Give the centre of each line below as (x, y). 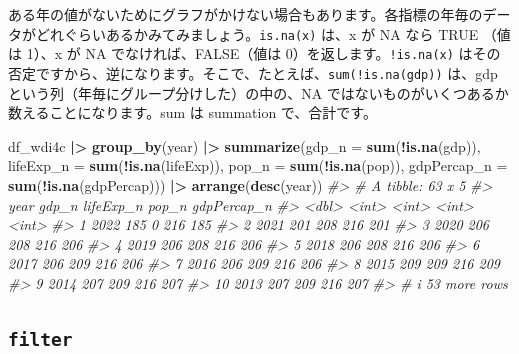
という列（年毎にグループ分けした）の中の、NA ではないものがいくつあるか (258, 92)
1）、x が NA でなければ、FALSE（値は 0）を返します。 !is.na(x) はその (263, 53)
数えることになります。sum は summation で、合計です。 (192, 112)
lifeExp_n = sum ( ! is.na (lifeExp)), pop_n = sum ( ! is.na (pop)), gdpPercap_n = (258, 165)
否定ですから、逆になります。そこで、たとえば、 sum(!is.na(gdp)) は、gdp (253, 72)
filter (40, 339)
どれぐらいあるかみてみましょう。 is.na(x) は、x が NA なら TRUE (257, 33)
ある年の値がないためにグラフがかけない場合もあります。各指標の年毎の (245, 14)
